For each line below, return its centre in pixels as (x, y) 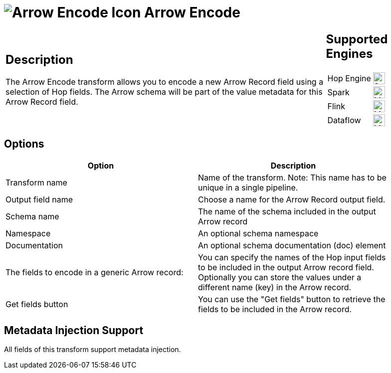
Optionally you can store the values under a (280, 277)
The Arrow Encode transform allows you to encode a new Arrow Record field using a (165, 82)
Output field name (39, 199)
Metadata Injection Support (74, 330)
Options (24, 144)
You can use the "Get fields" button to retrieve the (292, 299)
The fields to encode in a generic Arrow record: (95, 272)
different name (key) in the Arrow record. (275, 287)
